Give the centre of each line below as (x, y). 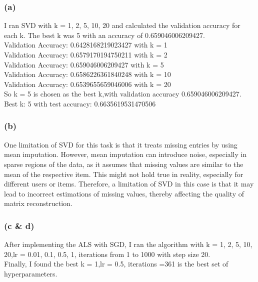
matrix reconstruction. (38, 203)
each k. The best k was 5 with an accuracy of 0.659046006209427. (104, 35)
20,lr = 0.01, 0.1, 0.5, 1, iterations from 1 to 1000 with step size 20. (107, 254)
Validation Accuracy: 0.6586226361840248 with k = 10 (87, 74)
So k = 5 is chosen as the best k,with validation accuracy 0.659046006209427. (123, 94)
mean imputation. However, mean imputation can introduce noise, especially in (125, 154)
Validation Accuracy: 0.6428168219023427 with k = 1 (86, 45)
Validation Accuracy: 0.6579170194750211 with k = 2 (86, 54)
